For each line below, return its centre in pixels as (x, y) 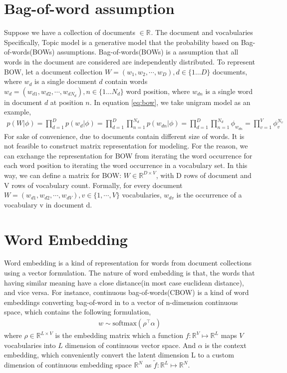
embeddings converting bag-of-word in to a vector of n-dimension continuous (121, 302)
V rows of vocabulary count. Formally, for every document (93, 185)
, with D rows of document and (204, 175)
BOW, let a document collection (53, 71)
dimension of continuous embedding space (68, 365)
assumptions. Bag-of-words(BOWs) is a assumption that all (148, 52)
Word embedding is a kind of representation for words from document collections (128, 263)
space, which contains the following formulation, (78, 312)
